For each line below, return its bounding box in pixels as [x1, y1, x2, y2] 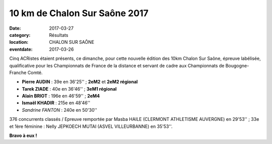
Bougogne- [225, 62, 249, 68]
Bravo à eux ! [9, 132, 37, 138]
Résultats [49, 32, 69, 38]
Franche [9, 69, 27, 76]
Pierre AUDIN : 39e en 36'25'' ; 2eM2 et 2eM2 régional [22, 79, 138, 85]
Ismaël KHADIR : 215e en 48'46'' [22, 100, 91, 106]
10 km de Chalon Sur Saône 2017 [9, 8, 149, 19]
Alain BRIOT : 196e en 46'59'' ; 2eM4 [22, 93, 100, 99]
